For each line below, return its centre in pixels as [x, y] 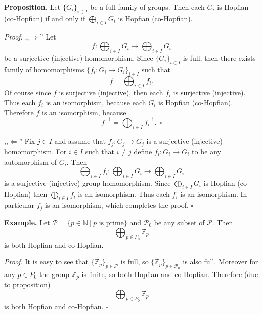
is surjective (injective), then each [111, 92]
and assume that [80, 141]
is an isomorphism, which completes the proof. [117, 205]
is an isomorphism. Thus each [124, 194]
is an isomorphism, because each [96, 102]
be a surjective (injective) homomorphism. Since [79, 57]
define [143, 151]
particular [19, 205]
